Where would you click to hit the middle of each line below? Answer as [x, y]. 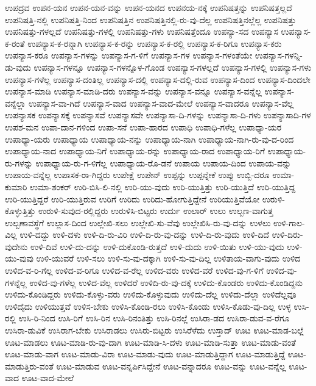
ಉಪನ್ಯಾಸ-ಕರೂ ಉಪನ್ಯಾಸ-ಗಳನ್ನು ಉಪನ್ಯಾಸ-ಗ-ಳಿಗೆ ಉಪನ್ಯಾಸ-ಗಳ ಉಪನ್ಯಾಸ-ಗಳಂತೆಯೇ [129, 55]
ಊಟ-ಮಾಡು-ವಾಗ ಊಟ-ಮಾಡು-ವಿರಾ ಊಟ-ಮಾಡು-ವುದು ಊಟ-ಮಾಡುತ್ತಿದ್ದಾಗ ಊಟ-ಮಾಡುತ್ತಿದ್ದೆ [145, 354]
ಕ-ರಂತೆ [15, 43]
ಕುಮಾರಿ [16, 186]
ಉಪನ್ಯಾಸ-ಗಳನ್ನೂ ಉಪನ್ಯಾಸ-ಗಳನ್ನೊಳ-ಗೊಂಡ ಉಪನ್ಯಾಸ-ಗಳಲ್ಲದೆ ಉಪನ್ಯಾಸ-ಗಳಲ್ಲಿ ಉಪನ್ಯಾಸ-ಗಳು [173, 67]
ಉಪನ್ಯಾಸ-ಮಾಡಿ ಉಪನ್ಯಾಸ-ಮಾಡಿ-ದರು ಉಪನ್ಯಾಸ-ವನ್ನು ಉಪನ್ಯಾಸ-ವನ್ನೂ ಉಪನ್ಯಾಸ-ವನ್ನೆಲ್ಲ [133, 91]
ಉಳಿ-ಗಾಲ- [289, 222]
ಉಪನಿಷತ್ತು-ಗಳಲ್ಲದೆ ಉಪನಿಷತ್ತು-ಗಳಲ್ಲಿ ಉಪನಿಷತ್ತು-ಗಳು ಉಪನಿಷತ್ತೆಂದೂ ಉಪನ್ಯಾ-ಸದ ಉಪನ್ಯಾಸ [142, 31]
